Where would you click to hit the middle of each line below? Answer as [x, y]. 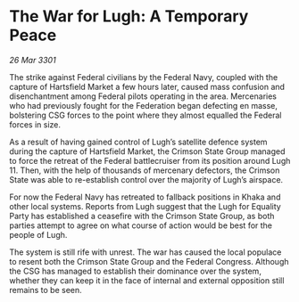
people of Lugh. [38, 234]
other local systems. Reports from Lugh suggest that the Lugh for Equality [145, 206]
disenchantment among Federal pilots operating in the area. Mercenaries [143, 96]
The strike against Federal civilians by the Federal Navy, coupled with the [144, 77]
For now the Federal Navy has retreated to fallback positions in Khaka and [145, 197]
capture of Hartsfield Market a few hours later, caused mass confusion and [147, 86]
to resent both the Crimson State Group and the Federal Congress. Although [149, 261]
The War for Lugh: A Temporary [129, 16]
